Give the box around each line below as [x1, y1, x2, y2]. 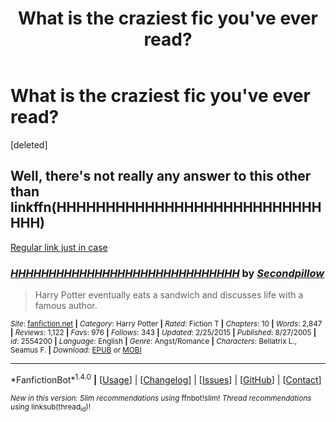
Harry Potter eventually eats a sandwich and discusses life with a [34, 289, 304, 301]
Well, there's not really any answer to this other [10, 168, 312, 185]
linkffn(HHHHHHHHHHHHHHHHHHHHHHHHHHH [10, 199, 322, 216]
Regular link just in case [10, 241, 108, 253]
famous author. [34, 300, 98, 312]
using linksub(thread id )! [10, 402, 91, 414]
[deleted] [10, 138, 48, 151]
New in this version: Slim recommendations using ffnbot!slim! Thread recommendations [10, 393, 312, 403]
